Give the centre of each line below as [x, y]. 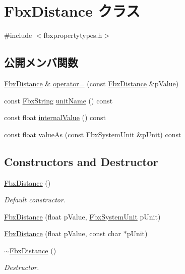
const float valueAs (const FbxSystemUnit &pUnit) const [93, 134]
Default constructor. [35, 200]
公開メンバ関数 [41, 62]
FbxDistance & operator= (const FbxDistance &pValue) [91, 83]
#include [18, 35]
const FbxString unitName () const [58, 100]
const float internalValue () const [55, 117]
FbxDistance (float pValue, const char [63, 233]
